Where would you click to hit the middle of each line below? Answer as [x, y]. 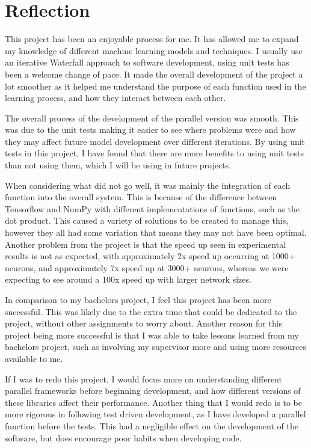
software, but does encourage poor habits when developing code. [123, 437]
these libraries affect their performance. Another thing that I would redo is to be [154, 402]
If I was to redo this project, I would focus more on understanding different [143, 379]
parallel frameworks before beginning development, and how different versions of [153, 391]
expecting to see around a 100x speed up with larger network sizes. [128, 279]
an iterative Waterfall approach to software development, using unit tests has [147, 62]
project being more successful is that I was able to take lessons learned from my [152, 335]
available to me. [34, 358]
